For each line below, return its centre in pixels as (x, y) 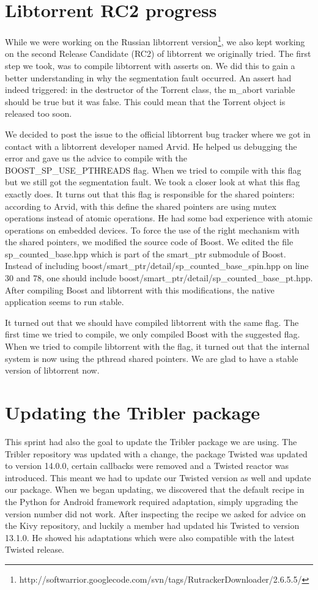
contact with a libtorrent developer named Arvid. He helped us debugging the (151, 146)
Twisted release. (35, 549)
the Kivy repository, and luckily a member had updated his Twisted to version (152, 525)
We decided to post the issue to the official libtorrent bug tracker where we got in (158, 134)
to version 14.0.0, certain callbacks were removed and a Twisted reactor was (147, 466)
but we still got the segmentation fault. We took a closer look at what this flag (153, 182)
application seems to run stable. (65, 302)
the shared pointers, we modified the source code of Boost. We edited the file (149, 242)
